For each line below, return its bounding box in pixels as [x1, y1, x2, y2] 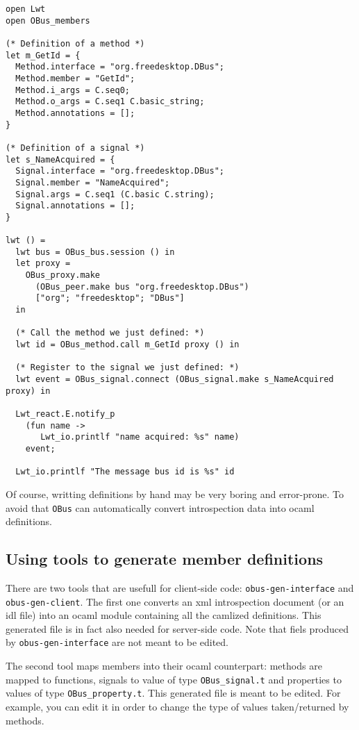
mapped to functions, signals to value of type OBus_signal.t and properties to [6, 672, 342, 686]
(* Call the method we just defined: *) [15, 328, 205, 338]
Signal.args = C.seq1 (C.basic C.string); [15, 189, 215, 199]
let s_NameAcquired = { [6, 154, 115, 165]
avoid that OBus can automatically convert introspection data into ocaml [6, 500, 315, 515]
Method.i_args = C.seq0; [15, 85, 130, 95]
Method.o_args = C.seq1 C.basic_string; [15, 97, 205, 107]
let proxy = [15, 258, 71, 269]
